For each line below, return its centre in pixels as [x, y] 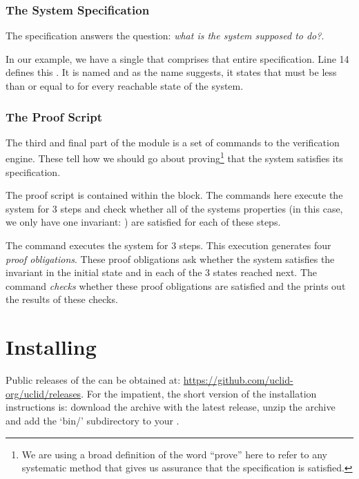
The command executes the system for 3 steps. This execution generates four [168, 245]
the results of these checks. [62, 299]
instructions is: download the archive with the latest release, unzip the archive [171, 407]
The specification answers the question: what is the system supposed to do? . [165, 36]
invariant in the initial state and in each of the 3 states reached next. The [162, 272]
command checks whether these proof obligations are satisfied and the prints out [176, 285]
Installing [51, 347]
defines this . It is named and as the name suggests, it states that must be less [171, 72]
